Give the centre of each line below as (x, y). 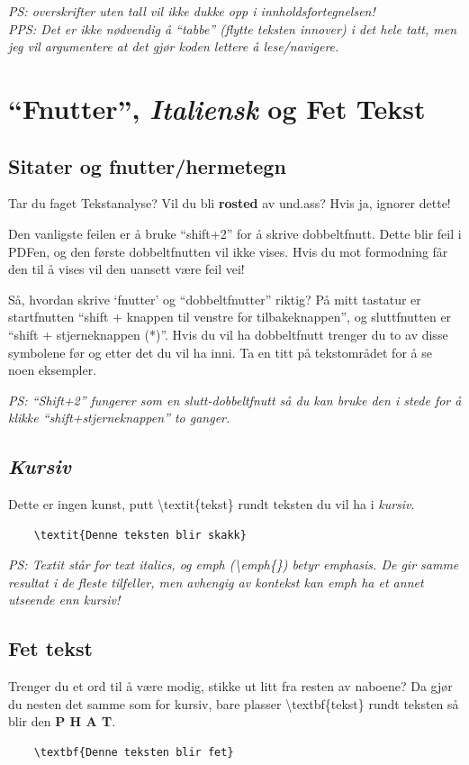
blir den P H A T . (62, 721)
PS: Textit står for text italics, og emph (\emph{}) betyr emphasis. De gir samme (234, 565)
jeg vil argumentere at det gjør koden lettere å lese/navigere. (174, 46)
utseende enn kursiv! (64, 600)
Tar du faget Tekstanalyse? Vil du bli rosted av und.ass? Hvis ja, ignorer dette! (230, 203)
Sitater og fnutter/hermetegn (147, 165)
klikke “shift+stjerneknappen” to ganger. (119, 418)
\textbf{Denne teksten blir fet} (134, 753)
